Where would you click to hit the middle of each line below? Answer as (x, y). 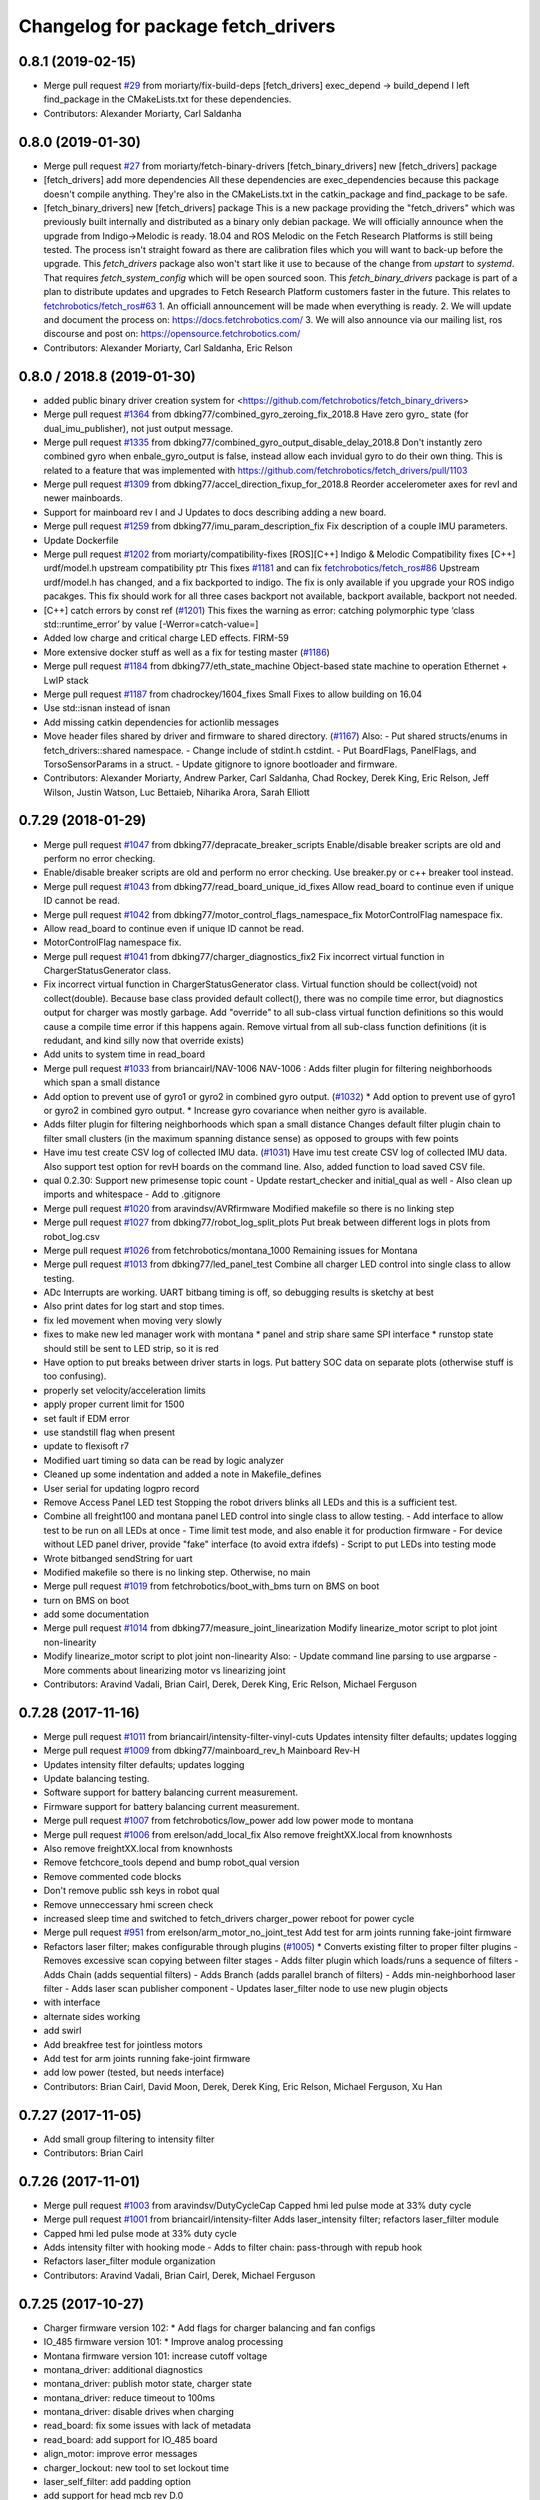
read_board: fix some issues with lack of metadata (147, 2426)
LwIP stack (66, 680)
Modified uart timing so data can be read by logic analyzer (164, 1460)
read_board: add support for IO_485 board (130, 2439)
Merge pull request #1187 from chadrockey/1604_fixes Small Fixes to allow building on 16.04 (233, 694)
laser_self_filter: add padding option (117, 2482)
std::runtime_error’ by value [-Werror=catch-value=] (151, 624)
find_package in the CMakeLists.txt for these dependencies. (167, 99)
